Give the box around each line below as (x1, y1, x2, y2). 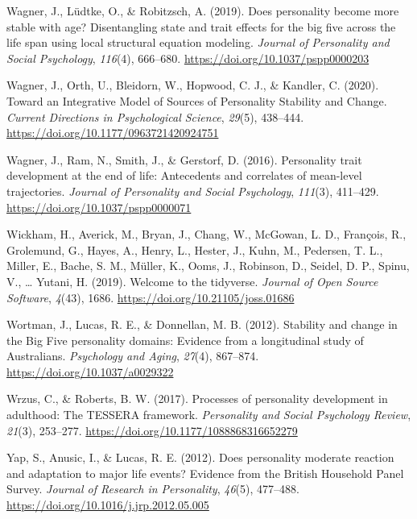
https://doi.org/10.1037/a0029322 (6, 363, 174, 380)
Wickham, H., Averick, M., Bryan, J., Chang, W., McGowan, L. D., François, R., (6, 226, 407, 243)
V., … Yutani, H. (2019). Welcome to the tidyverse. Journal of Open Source (6, 272, 378, 289)
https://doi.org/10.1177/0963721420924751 (6, 124, 219, 141)
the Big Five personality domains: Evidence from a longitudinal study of (6, 331, 364, 348)
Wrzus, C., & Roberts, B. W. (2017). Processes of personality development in (6, 390, 388, 407)
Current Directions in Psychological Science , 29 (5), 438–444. (6, 108, 304, 125)
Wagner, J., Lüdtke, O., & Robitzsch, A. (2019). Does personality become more (6, 2, 399, 19)
